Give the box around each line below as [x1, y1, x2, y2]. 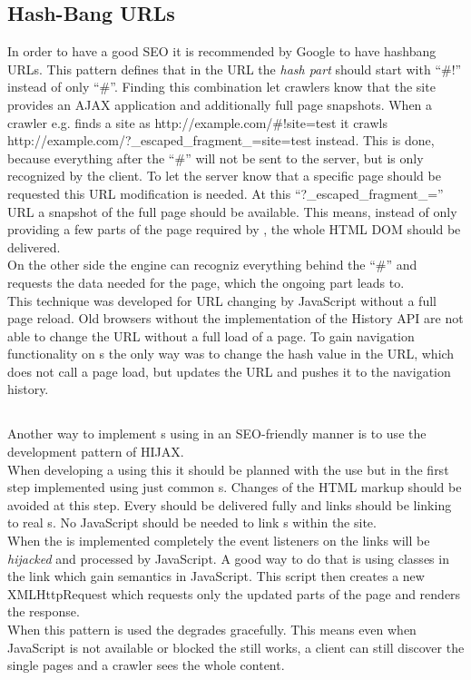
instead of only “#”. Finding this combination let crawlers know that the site [7, 77, 436, 96]
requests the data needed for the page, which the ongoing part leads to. [7, 272, 405, 291]
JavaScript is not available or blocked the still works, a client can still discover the [7, 637, 465, 656]
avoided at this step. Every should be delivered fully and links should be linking [7, 495, 452, 514]
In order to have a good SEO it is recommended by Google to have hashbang [7, 42, 437, 61]
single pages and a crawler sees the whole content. [7, 655, 285, 675]
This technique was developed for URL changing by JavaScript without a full [7, 291, 437, 310]
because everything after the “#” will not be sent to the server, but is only [7, 148, 424, 167]
